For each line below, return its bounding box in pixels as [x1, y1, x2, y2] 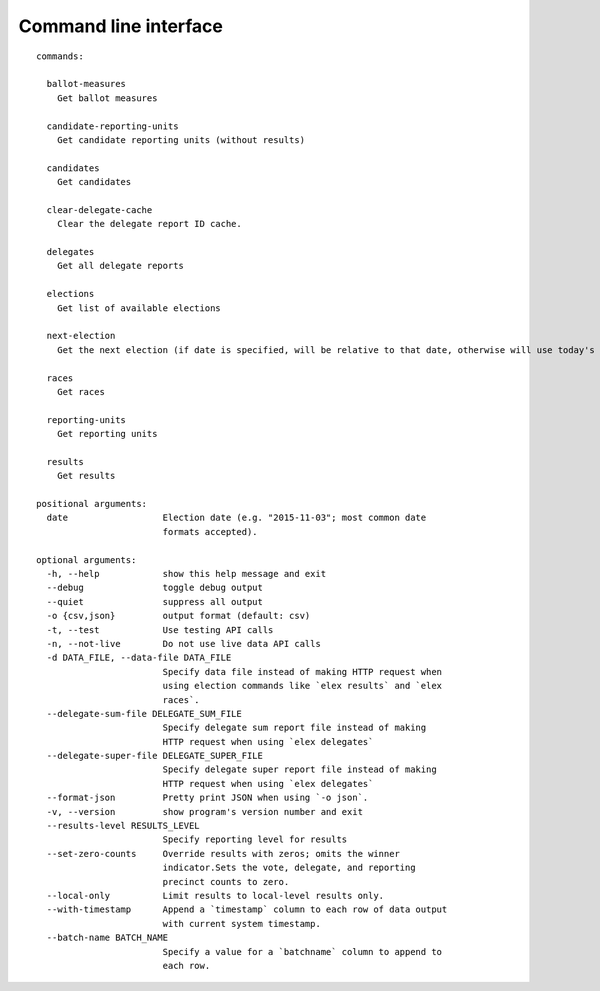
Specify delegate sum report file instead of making [162, 722, 427, 734]
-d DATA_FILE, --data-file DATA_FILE [46, 652, 232, 664]
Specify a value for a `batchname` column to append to [162, 946, 443, 957]
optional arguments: [36, 554, 137, 565]
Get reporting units [56, 428, 158, 440]
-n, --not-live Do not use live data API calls [46, 638, 322, 649]
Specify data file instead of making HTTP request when [162, 666, 443, 677]
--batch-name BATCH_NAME [46, 932, 169, 944]
